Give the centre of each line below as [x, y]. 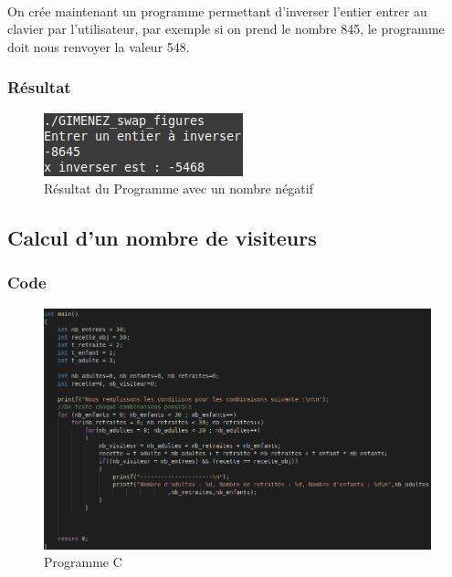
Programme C [83, 562]
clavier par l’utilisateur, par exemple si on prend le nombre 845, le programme [226, 29]
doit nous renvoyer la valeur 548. [99, 46]
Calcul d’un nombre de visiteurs [162, 238]
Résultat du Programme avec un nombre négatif [179, 189]
